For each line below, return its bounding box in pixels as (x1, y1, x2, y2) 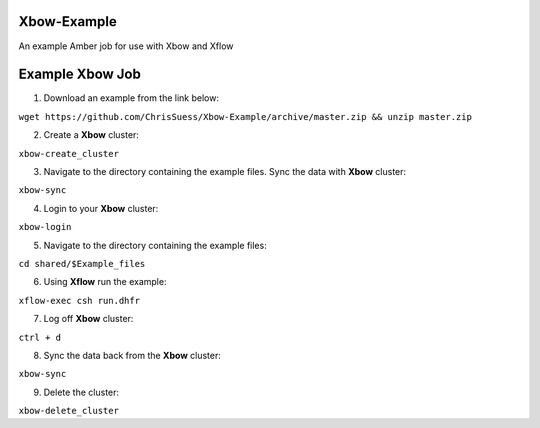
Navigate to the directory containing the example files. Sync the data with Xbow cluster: (43, 165, 407, 177)
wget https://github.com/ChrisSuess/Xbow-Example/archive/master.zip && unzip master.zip (18, 111, 472, 122)
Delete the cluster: (43, 386, 120, 398)
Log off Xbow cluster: (43, 313, 134, 325)
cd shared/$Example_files (18, 258, 146, 269)
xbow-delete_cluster (18, 405, 120, 417)
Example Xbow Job (18, 66, 142, 83)
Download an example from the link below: (43, 92, 220, 104)
